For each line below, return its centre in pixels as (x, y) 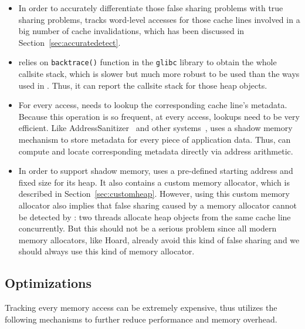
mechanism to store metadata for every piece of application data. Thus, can (155, 139)
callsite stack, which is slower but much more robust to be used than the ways (159, 74)
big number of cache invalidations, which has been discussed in (131, 31)
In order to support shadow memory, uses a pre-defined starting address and (156, 171)
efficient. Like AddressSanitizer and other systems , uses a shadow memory (155, 128)
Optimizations (48, 283)
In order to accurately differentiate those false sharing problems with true (151, 8)
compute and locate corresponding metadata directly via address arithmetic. (156, 151)
